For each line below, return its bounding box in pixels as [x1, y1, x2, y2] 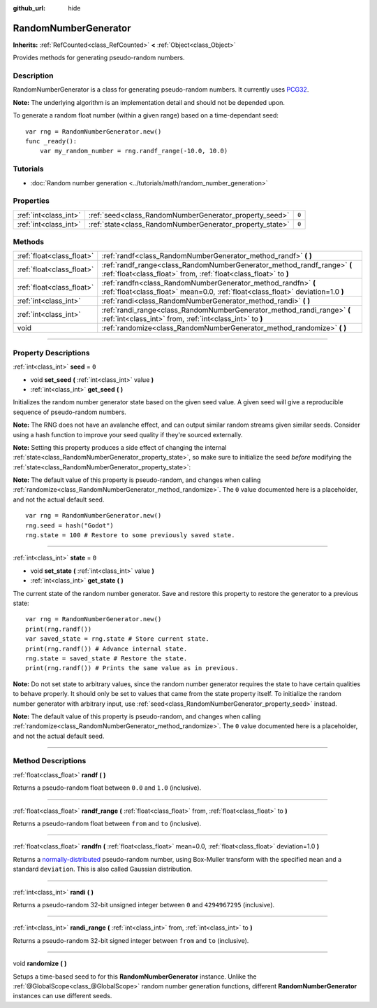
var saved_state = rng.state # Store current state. [25, 635, 209, 643]
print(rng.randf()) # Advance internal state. [25, 644, 188, 653]
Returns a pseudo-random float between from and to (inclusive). [13, 819, 202, 828]
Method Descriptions [13, 756, 87, 766]
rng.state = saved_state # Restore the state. [25, 654, 188, 662]
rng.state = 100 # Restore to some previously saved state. [25, 532, 235, 539]
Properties [13, 196, 50, 206]
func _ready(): [25, 137, 77, 145]
